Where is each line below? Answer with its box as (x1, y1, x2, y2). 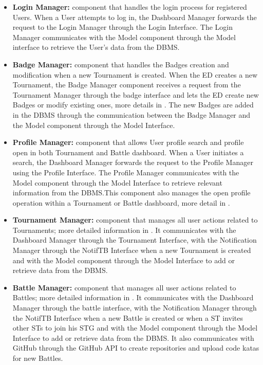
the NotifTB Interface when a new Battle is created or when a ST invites (12, 312, 243, 323)
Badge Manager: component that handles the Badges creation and (12, 59, 229, 69)
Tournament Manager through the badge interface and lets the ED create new (12, 89, 259, 100)
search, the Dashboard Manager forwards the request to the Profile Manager (12, 157, 253, 168)
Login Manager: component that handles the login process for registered (12, 2, 247, 12)
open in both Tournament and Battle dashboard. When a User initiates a (12, 147, 244, 157)
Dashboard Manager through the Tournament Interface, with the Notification (12, 234, 257, 245)
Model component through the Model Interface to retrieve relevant (12, 177, 222, 188)
